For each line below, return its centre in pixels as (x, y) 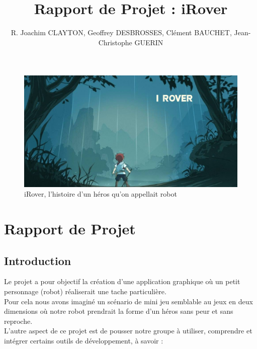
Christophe (115, 42)
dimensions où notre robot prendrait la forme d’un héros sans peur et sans (119, 311)
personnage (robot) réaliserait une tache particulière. (85, 291)
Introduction (38, 260)
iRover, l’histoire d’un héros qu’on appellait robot (101, 194)
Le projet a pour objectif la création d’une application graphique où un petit (122, 281)
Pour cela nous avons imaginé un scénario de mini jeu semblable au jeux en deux (128, 301)
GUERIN (149, 42)
